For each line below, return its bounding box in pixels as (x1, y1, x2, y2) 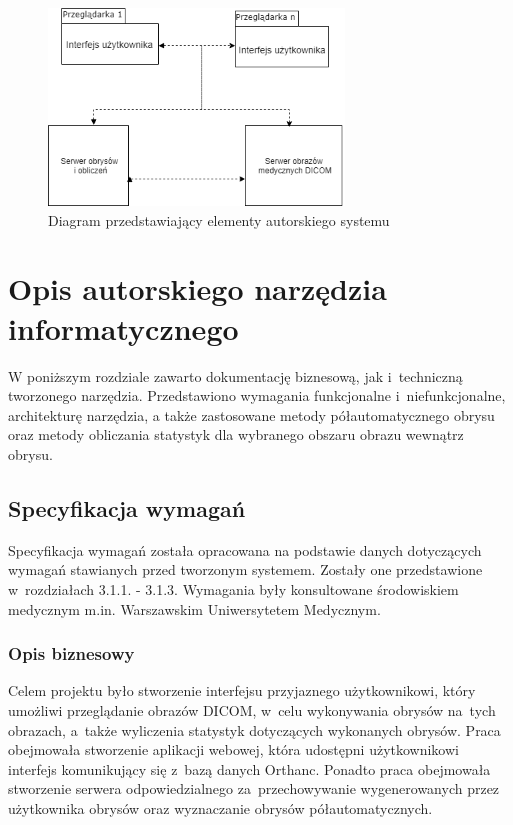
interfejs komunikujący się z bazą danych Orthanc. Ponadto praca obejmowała (8, 758, 491, 779)
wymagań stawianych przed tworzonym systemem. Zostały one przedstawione (8, 559, 483, 580)
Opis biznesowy (8, 641, 135, 666)
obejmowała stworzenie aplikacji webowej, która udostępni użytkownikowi (8, 739, 459, 760)
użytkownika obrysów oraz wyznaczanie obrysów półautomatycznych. (8, 797, 433, 818)
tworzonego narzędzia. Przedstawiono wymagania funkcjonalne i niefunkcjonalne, (8, 385, 506, 406)
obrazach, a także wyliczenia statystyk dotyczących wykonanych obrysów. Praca (8, 719, 501, 740)
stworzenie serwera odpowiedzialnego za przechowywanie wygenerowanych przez (8, 778, 500, 799)
